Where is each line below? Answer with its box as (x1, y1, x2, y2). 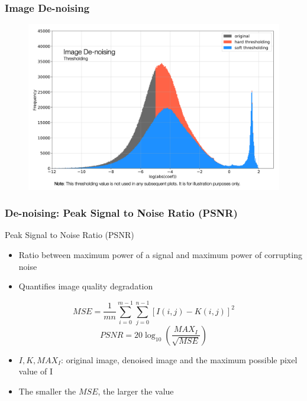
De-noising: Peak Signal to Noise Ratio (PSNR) (5, 206, 238, 220)
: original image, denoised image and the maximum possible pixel (61, 353, 298, 366)
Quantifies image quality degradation (18, 280, 153, 292)
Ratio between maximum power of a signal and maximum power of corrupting (18, 248, 302, 260)
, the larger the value (98, 385, 174, 397)
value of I (18, 365, 53, 377)
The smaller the (18, 385, 76, 397)
